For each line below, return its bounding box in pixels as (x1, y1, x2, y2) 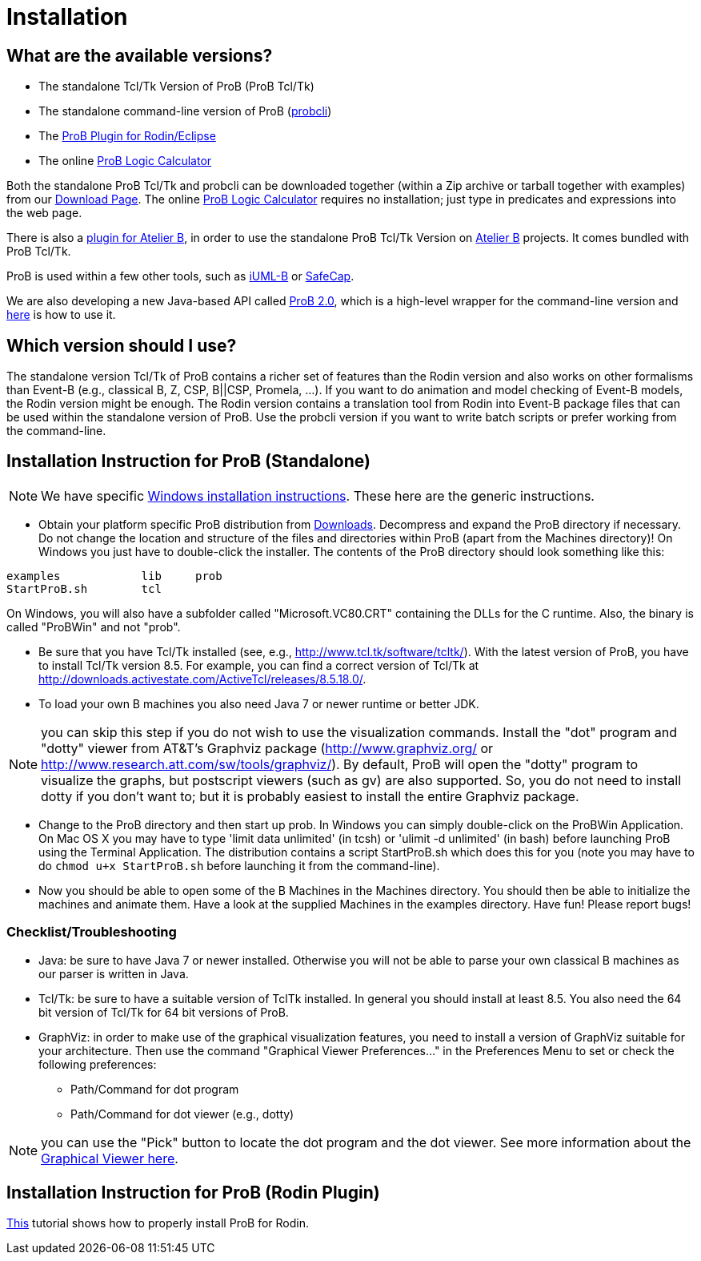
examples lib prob (6, 569, 222, 582)
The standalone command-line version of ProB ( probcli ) (38, 104, 332, 119)
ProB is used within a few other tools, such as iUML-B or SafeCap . (6, 269, 355, 284)
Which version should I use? (6, 335, 237, 356)
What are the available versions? (6, 45, 273, 66)
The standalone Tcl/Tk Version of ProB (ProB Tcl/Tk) (38, 79, 314, 94)
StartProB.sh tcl (6, 582, 162, 595)
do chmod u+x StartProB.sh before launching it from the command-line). (38, 858, 440, 872)
